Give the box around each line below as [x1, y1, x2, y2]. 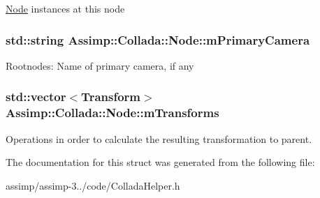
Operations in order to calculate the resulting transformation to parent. [6, 131, 312, 146]
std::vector [6, 88, 66, 105]
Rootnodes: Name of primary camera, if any [6, 58, 194, 73]
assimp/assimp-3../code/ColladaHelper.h [6, 178, 180, 192]
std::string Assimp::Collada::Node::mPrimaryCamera [6, 31, 310, 48]
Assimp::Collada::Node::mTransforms [6, 104, 219, 121]
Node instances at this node [6, 1, 125, 15]
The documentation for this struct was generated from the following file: [6, 155, 315, 169]
